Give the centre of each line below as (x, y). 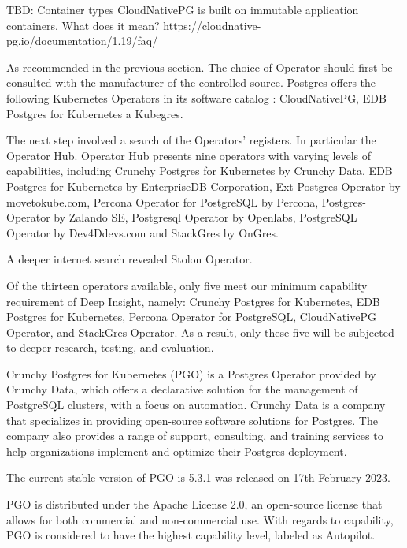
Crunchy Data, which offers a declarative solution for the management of (182, 389)
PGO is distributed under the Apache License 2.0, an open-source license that (194, 504)
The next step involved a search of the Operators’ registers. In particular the (191, 140)
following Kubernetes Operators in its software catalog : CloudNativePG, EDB (196, 97)
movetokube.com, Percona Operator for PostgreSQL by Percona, (163, 201)
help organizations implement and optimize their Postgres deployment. (177, 451)
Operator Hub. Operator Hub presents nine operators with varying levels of (189, 155)
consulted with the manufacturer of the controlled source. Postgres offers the (191, 82)
